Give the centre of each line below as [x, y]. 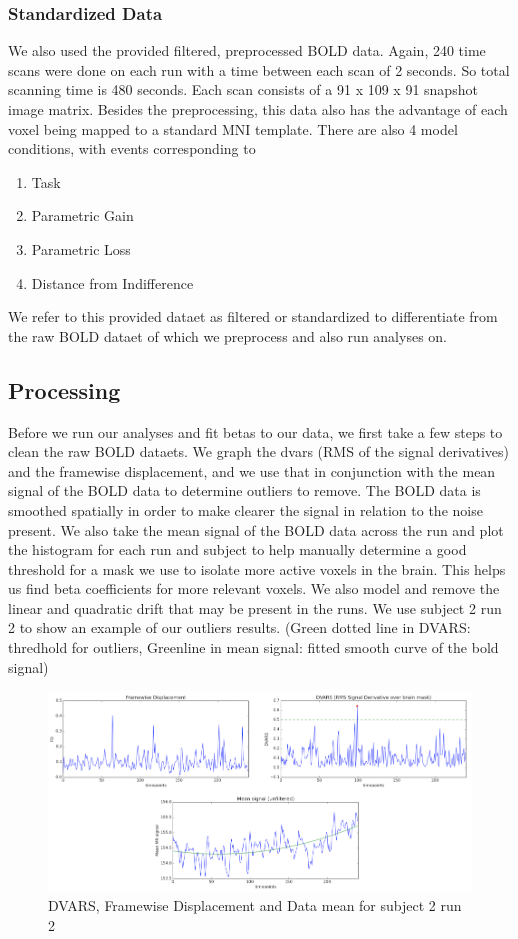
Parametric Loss [81, 248]
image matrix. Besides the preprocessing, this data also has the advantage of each [258, 109]
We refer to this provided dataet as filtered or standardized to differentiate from [253, 316]
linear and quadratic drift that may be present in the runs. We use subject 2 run [255, 607]
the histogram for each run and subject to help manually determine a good [237, 549]
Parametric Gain [82, 215]
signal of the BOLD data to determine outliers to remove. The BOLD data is [244, 490]
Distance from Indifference [112, 282]
